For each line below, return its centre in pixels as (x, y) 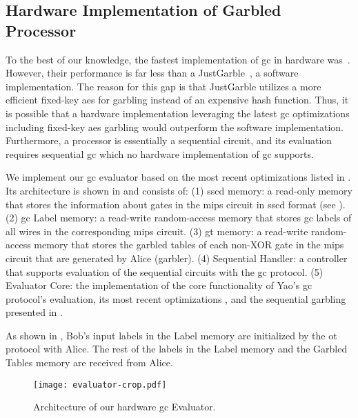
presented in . (34, 312)
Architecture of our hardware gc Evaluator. (125, 407)
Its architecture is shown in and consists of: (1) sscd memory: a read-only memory (179, 190)
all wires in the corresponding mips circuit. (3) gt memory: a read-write (157, 231)
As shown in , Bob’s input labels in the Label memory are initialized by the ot (171, 335)
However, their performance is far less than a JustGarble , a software (152, 73)
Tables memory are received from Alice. (89, 362)
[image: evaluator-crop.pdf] (100, 385)
